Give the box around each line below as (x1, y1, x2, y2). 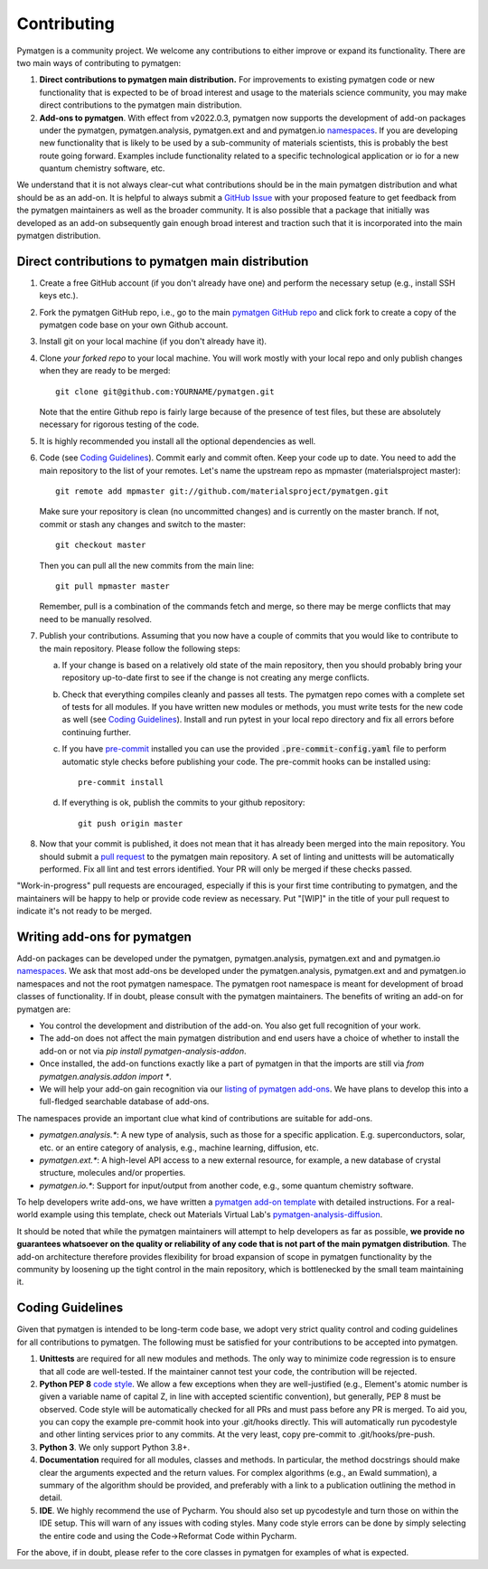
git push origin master (78, 818, 183, 828)
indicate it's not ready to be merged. (16, 905, 153, 917)
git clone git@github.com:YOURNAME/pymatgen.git (55, 386, 275, 397)
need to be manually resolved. (39, 613, 153, 624)
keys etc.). (39, 290, 79, 301)
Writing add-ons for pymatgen (16, 929, 192, 944)
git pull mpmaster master (55, 581, 171, 591)
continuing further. (61, 726, 131, 737)
